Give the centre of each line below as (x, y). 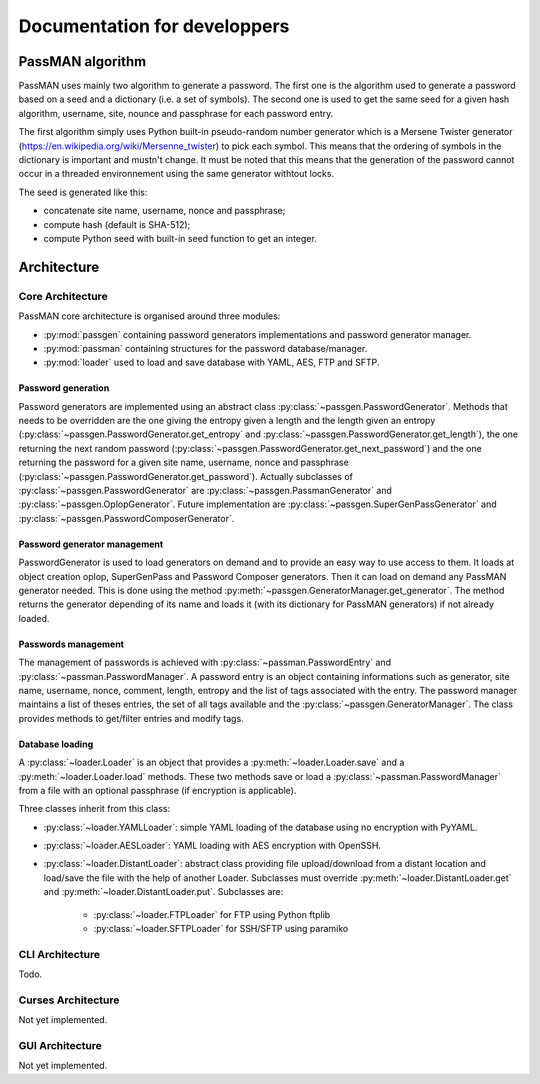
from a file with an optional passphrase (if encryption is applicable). (157, 790)
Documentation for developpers (154, 26)
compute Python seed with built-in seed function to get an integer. (180, 238)
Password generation (64, 388)
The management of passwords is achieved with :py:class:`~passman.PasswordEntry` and (205, 662)
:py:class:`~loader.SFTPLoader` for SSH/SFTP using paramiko (221, 929)
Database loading (56, 744)
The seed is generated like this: (83, 192)
